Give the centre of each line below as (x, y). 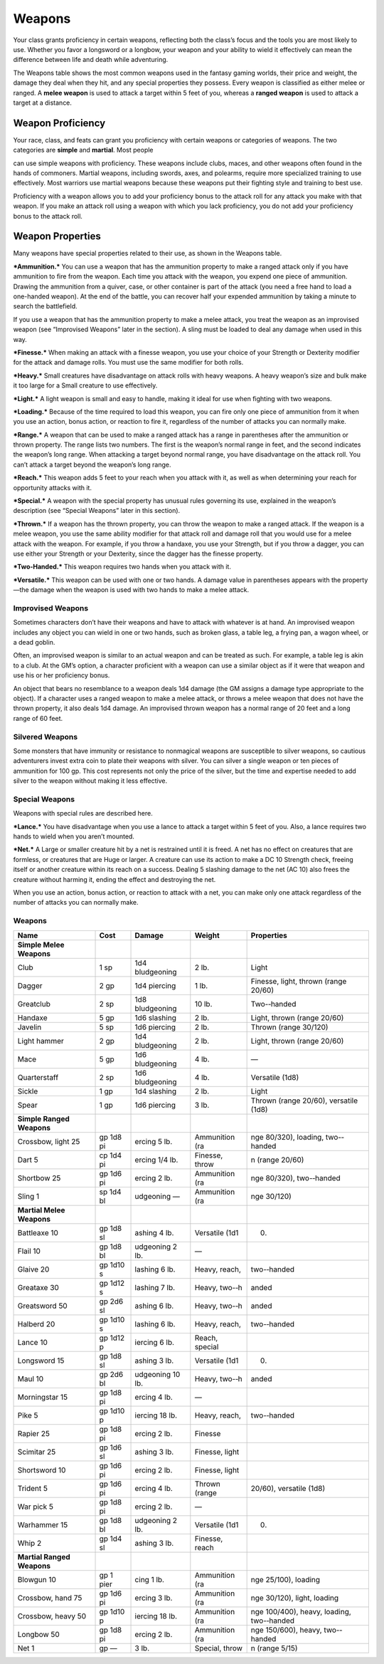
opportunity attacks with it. (53, 487)
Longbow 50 (38, 1634)
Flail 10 (29, 1251)
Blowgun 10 (37, 1579)
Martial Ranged (44, 1556)
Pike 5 (28, 1415)
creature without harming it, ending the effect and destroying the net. (114, 879)
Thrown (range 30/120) (289, 1027)
